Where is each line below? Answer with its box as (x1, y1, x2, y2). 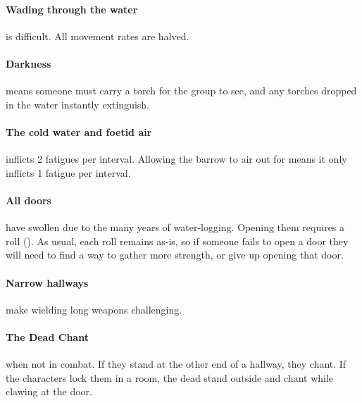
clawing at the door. (6, 384, 92, 399)
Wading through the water (6, 1, 138, 16)
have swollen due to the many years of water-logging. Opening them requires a (6, 220, 345, 235)
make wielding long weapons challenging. (6, 302, 182, 316)
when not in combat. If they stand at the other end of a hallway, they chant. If (6, 356, 347, 371)
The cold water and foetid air (6, 124, 152, 139)
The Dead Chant (6, 329, 89, 344)
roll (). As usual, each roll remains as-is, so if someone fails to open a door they (6, 233, 349, 248)
